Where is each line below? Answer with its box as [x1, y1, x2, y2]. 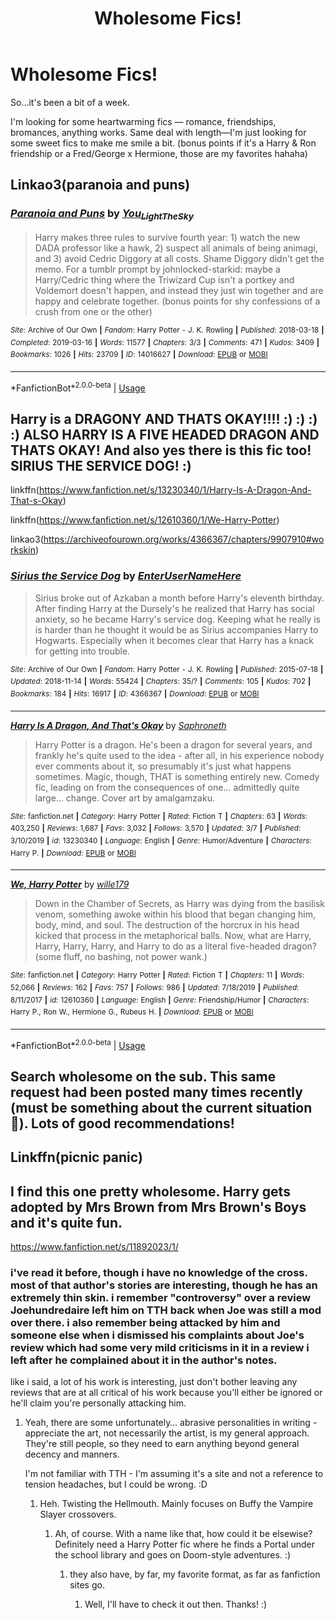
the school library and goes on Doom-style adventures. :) [54, 1549, 291, 1561]
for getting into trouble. [34, 645, 131, 657]
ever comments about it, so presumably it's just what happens [34, 760, 292, 772]
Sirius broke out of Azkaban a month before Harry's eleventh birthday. [34, 592, 325, 604]
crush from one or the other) [34, 305, 153, 317]
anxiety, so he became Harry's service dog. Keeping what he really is [34, 613, 322, 625]
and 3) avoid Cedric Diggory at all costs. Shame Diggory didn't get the [34, 252, 325, 264]
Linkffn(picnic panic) [10, 1149, 143, 1166]
